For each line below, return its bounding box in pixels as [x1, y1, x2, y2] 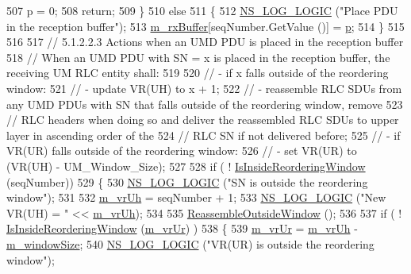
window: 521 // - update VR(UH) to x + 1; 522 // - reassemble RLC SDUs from [6, 79, 402, 96]
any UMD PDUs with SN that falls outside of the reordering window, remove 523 [6, 95, 403, 112]
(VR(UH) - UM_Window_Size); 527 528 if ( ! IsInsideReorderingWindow [6, 157, 366, 174]
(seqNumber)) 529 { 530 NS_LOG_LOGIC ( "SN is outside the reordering [6, 173, 368, 190]
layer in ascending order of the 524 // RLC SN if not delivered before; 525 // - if [6, 126, 401, 143]
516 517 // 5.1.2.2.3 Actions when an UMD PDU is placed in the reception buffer [6, 33, 404, 50]
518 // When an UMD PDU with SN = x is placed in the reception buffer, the [6, 48, 390, 65]
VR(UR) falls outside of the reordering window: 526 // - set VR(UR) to [6, 142, 357, 159]
